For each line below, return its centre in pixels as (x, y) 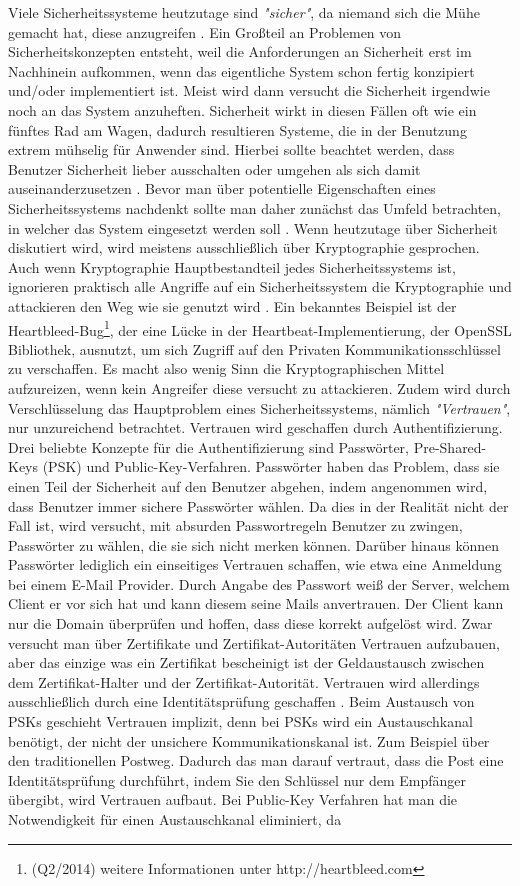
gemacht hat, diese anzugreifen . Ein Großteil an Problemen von (205, 31)
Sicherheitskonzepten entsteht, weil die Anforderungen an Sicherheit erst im (240, 51)
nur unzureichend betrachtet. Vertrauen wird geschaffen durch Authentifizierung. (255, 427)
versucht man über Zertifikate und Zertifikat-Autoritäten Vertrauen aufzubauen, (254, 642)
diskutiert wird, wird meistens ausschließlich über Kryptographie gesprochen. (244, 247)
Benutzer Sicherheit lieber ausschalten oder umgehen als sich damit (214, 168)
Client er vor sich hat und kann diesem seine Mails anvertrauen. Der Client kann (256, 603)
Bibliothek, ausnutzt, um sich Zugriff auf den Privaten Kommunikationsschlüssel (254, 348)
